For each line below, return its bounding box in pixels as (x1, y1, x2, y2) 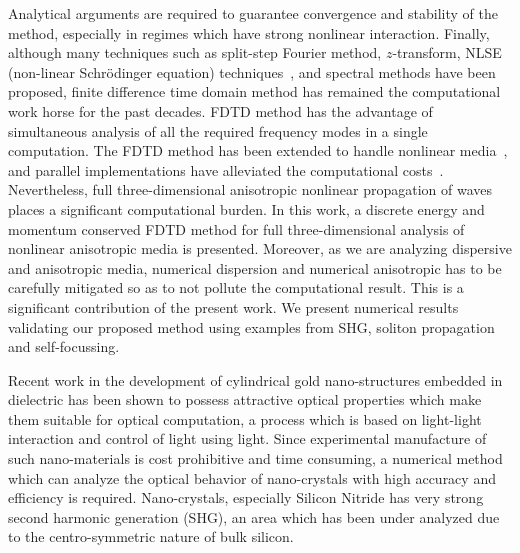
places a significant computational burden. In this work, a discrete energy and (8, 198, 485, 219)
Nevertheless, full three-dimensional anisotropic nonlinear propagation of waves (8, 179, 492, 200)
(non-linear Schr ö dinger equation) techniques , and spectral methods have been (8, 61, 496, 82)
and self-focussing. (8, 336, 120, 357)
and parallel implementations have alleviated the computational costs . (8, 159, 444, 180)
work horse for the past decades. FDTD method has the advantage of (8, 100, 433, 121)
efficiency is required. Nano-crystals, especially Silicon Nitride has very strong (8, 487, 484, 508)
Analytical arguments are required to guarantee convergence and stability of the (8, 3, 498, 23)
